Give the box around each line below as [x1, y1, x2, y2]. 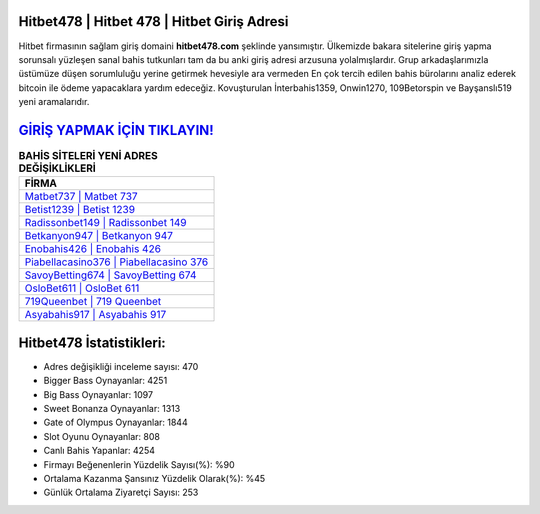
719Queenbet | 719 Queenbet [24, 295, 162, 309]
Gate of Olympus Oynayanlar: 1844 [43, 416, 189, 429]
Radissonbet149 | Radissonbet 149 [24, 216, 187, 230]
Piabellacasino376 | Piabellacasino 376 [24, 255, 209, 269]
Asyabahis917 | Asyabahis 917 [24, 308, 167, 322]
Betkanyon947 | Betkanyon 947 [24, 229, 174, 243]
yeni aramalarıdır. [18, 96, 90, 108]
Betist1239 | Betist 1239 [24, 203, 135, 217]
